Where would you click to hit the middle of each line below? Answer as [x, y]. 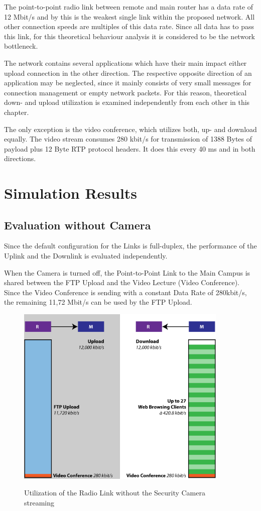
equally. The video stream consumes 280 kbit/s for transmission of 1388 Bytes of [128, 139]
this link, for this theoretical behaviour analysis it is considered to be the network [130, 36]
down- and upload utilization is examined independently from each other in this [127, 102]
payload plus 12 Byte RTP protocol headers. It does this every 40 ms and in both [130, 148]
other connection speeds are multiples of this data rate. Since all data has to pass [129, 26]
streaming [39, 502]
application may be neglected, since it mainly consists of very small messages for [128, 83]
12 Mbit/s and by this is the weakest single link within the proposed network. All [129, 16]
